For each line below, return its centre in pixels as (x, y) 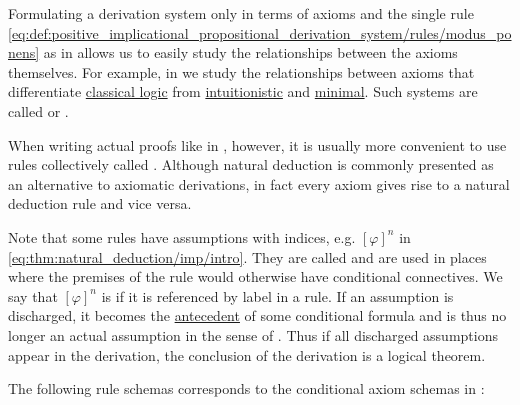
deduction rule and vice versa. (100, 203)
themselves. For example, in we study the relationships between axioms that (241, 71)
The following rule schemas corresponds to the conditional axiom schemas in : (246, 388)
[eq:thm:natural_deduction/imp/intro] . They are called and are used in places (247, 256)
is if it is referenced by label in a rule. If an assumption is (277, 295)
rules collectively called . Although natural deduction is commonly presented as (251, 164)
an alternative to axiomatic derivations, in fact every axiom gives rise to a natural (259, 183)
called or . (38, 110)
